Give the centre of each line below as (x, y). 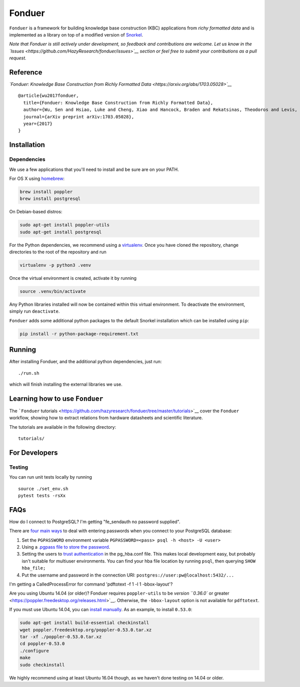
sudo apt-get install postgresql (61, 232)
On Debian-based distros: (36, 212)
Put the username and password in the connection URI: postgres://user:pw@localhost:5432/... (128, 575)
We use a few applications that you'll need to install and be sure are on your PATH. (94, 169)
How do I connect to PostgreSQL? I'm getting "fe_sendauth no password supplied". (95, 522)
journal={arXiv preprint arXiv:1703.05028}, (79, 117)
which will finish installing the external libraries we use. (66, 384)
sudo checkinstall (42, 665)
